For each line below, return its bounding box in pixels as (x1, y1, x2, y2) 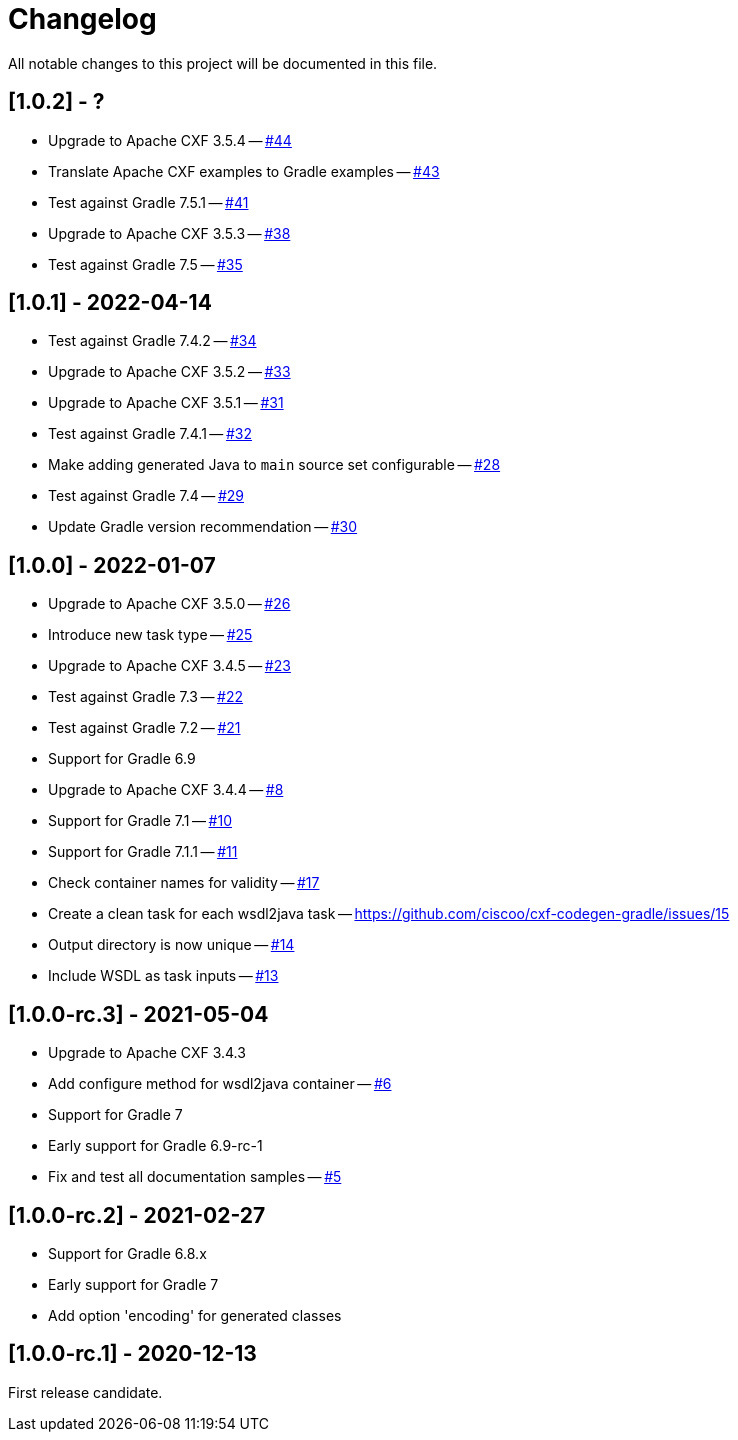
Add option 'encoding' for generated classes (48, 1306, 342, 1324)
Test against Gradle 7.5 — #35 (48, 255, 243, 273)
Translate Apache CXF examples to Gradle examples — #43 (48, 162, 440, 180)
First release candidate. (8, 1383, 163, 1401)
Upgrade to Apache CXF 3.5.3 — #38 (48, 224, 291, 242)
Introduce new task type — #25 (48, 626, 253, 644)
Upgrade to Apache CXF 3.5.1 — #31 (48, 394, 284, 412)
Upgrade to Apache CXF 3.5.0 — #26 (48, 595, 291, 613)
